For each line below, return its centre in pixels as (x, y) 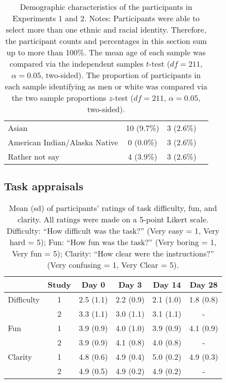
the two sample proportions (59, 98)
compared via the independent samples (77, 64)
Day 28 (204, 285)
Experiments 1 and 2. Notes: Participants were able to (106, 18)
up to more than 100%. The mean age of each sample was (106, 52)
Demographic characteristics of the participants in (106, 7)
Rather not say (34, 156)
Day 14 (167, 285)
